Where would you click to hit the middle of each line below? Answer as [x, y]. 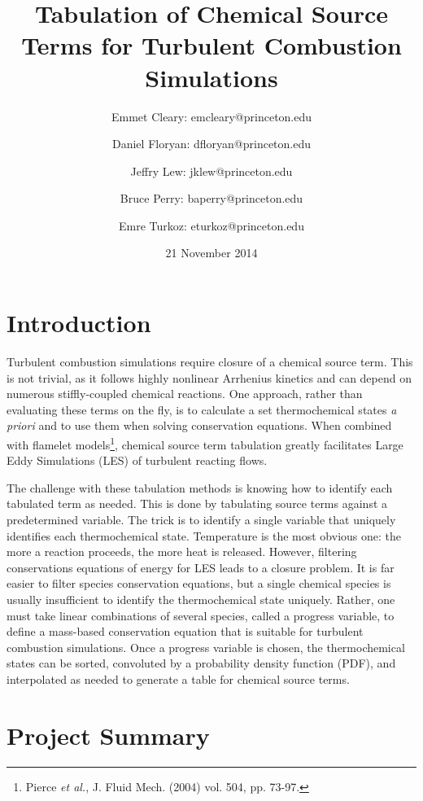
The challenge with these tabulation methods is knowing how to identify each [200, 487]
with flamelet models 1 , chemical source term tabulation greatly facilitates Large [205, 443]
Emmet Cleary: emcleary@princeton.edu [211, 116]
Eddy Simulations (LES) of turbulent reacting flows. [137, 460]
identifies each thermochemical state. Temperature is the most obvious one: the [204, 535]
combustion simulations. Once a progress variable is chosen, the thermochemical [206, 647]
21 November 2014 [211, 253]
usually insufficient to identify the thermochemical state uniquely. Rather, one [201, 599]
